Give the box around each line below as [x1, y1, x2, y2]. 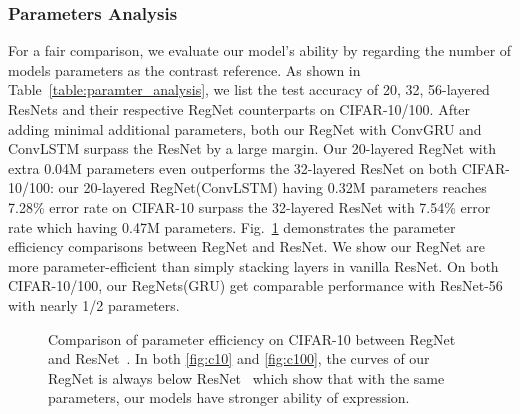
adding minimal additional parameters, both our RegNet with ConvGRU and [8, 118, 482, 139]
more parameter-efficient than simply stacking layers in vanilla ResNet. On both [8, 255, 499, 276]
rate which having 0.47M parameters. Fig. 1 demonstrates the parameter [8, 216, 456, 237]
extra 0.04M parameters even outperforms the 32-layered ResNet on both [8, 157, 458, 178]
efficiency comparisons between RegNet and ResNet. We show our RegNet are [8, 236, 485, 257]
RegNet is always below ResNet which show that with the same [48, 367, 445, 388]
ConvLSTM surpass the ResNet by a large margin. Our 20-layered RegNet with [8, 138, 496, 159]
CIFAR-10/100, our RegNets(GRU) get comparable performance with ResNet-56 [8, 275, 503, 296]
